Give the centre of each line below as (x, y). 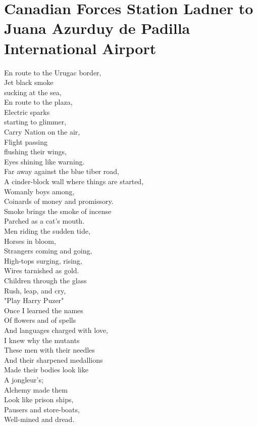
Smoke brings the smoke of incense (58, 211)
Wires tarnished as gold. (42, 270)
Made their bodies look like (46, 370)
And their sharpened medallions (54, 359)
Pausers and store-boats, (42, 409)
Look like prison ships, (39, 399)
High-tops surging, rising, (43, 260)
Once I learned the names (44, 310)
